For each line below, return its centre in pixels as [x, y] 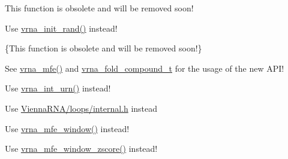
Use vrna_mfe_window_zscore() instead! [81, 149]
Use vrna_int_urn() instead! [58, 88]
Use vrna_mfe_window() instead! [67, 128]
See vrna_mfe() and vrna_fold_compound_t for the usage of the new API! [145, 68]
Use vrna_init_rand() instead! [61, 28]
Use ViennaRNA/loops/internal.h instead [81, 108]
